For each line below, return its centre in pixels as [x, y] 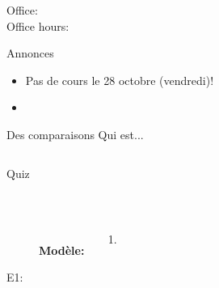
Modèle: [62, 250]
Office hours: [38, 25]
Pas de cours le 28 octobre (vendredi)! [120, 80]
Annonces [30, 53]
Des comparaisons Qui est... [75, 134]
